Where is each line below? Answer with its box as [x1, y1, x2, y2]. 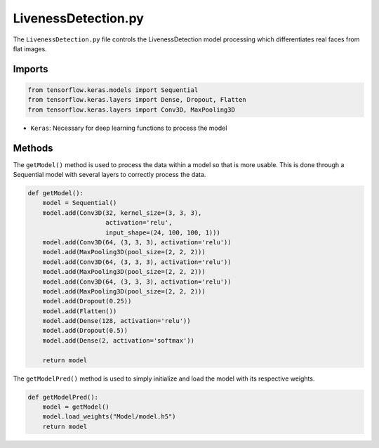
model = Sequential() [42, 199, 117, 207]
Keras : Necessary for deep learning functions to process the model [30, 124, 227, 132]
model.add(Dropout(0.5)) [42, 327, 128, 335]
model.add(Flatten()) [42, 307, 117, 315]
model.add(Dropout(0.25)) [42, 297, 132, 305]
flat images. [13, 44, 47, 53]
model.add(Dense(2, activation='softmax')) [42, 336, 194, 344]
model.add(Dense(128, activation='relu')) [42, 317, 191, 325]
